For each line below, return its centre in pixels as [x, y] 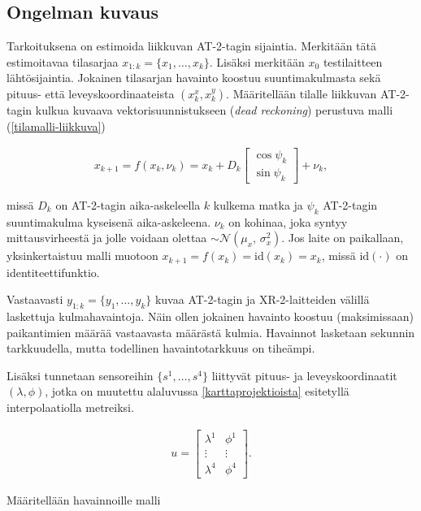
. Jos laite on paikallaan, [343, 238]
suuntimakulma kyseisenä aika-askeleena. [109, 221]
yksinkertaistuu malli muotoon [82, 256]
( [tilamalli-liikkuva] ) [56, 126]
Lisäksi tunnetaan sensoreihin [80, 375]
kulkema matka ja [258, 204]
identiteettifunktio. [53, 272]
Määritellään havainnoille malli [84, 499]
